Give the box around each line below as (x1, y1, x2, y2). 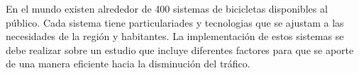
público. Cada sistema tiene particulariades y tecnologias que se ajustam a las (6, 15, 344, 29)
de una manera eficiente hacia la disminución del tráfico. (6, 56, 250, 71)
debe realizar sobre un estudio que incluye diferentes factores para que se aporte (6, 42, 354, 57)
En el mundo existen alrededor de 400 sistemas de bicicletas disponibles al (6, 1, 328, 15)
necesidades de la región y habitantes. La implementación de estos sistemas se (6, 29, 344, 44)
